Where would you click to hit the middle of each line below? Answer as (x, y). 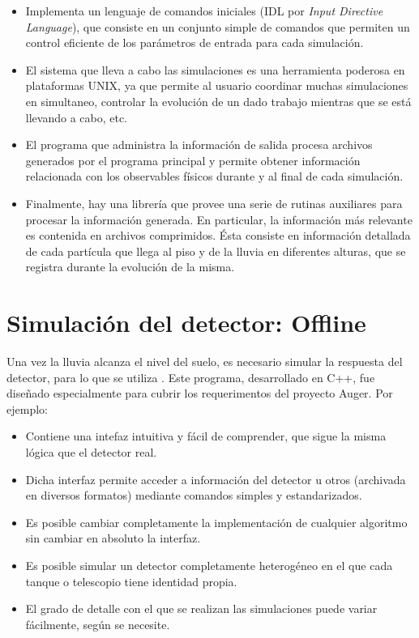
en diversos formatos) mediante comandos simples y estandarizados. (194, 495)
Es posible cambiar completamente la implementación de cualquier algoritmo (216, 522)
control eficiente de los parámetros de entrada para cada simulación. (195, 43)
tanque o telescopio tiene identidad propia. (131, 581)
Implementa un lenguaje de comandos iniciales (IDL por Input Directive (204, 11)
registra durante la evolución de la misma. (130, 267)
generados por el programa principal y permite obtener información (193, 160)
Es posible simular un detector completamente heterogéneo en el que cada (209, 565)
